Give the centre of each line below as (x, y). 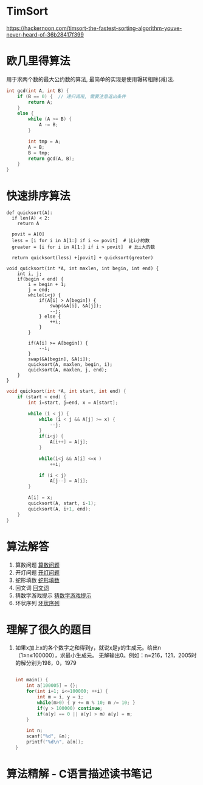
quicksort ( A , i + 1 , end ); (60, 509)
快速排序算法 (39, 196)
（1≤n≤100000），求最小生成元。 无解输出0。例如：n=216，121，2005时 (106, 655)
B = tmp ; (39, 153)
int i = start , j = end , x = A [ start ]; (73, 403)
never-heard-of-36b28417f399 (45, 34)
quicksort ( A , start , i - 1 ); (62, 504)
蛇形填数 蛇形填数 (37, 580)
